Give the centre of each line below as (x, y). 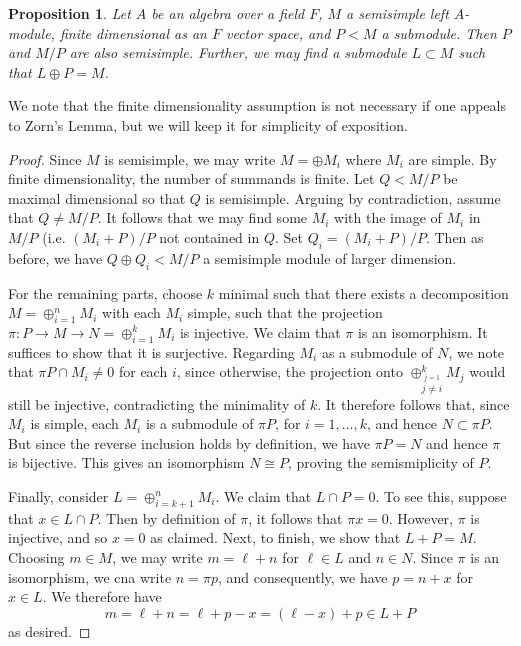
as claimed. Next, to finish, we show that (275, 537)
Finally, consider (58, 495)
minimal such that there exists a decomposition (363, 292)
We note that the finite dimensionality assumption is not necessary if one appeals (257, 105)
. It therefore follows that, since (413, 403)
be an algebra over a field (228, 13)
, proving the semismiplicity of (381, 462)
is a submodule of (199, 423)
